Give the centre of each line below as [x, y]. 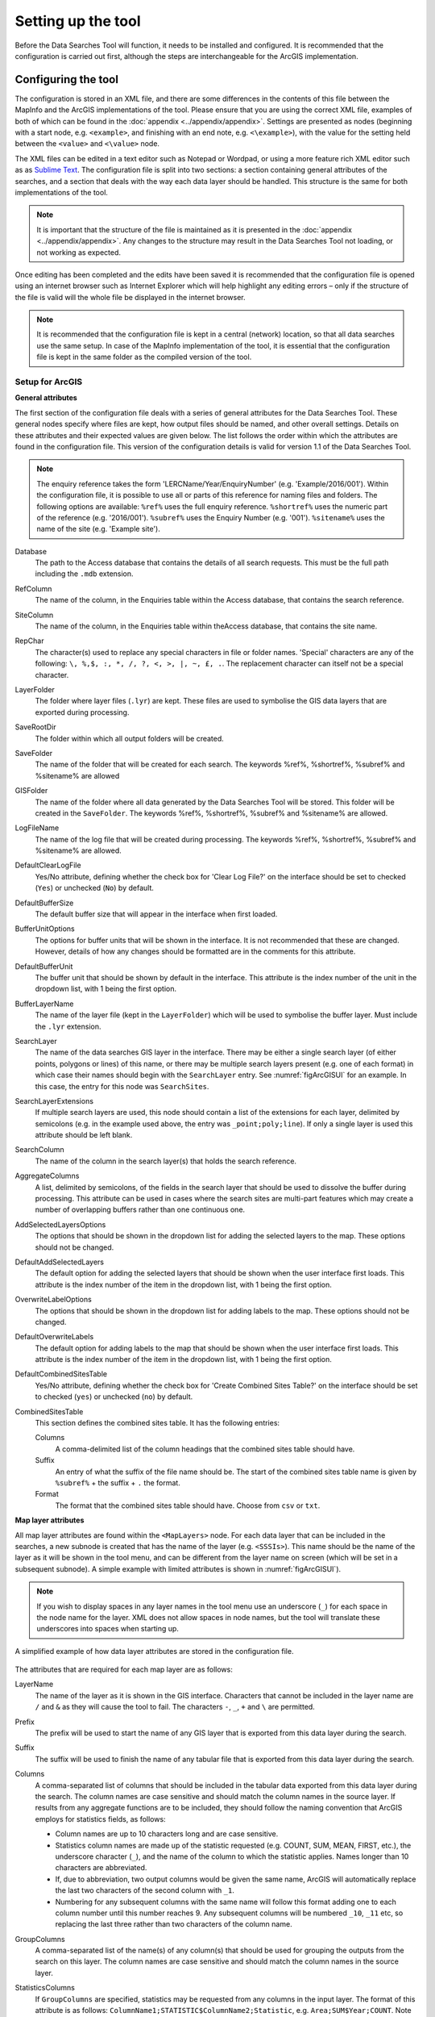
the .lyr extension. [68, 1026]
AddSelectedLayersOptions [60, 1224]
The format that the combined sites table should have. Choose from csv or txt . [188, 1505]
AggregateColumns [47, 1176]
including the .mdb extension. [84, 574]
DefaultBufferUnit [44, 966]
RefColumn [33, 588]
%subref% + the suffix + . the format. [118, 1483]
